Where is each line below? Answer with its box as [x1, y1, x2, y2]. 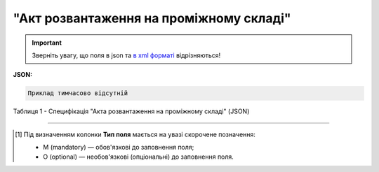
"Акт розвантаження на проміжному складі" [13, 10, 291, 26]
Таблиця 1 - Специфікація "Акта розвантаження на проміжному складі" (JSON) [13, 107, 250, 115]
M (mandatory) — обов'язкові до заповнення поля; [43, 143, 194, 152]
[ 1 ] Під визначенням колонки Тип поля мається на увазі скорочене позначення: [15, 130, 256, 138]
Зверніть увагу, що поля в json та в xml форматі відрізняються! [32, 51, 221, 59]
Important [32, 38, 62, 47]
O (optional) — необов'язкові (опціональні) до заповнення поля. [43, 152, 234, 161]
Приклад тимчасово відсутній [27, 89, 128, 97]
